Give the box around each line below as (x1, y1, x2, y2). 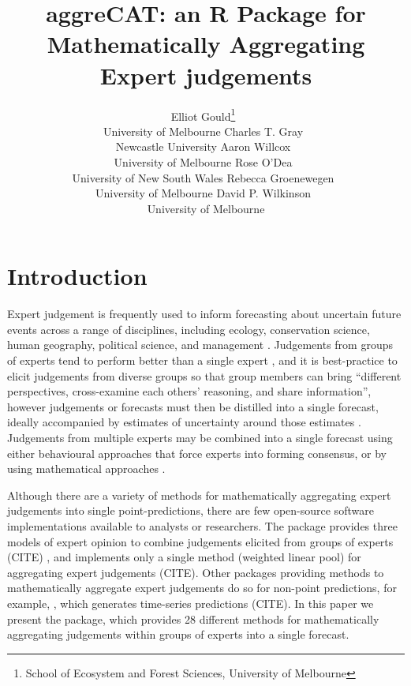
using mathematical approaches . (7, 460, 166, 477)
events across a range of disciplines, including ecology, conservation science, (7, 321, 370, 337)
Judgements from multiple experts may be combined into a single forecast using (7, 429, 393, 445)
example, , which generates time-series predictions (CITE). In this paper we (7, 594, 374, 611)
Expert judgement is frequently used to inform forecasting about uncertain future (7, 306, 402, 322)
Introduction (7, 260, 148, 292)
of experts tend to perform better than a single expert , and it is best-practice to (7, 352, 398, 369)
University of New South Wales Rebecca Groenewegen (72, 169, 334, 186)
